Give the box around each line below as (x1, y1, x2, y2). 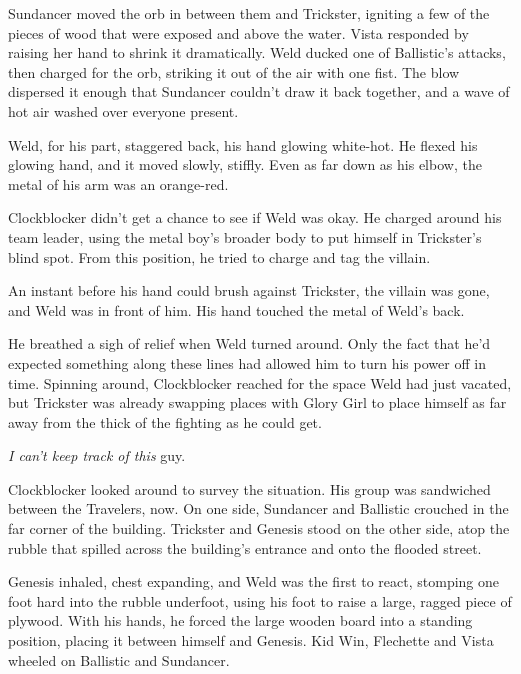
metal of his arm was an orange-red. (8, 173, 229, 194)
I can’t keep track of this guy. (8, 445, 186, 466)
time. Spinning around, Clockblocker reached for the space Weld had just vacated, (8, 372, 512, 393)
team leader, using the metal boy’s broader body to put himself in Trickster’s (8, 226, 482, 247)
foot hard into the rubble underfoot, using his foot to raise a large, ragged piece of (8, 590, 512, 611)
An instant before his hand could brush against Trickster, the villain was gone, (8, 280, 490, 301)
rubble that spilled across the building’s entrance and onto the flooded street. (8, 537, 482, 558)
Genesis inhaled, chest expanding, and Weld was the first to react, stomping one (8, 571, 500, 592)
